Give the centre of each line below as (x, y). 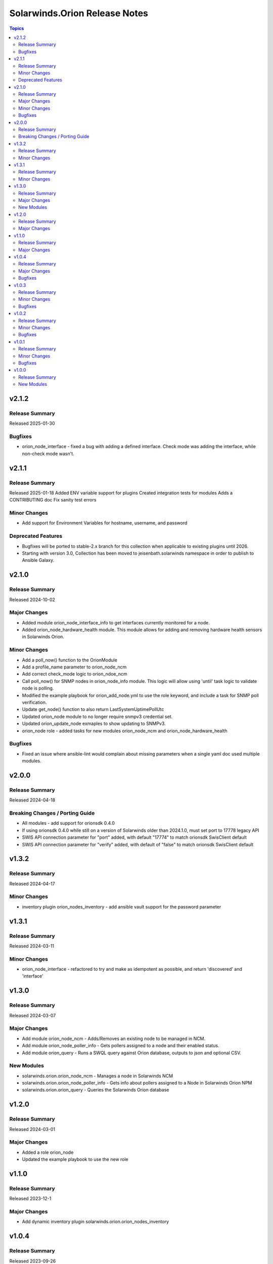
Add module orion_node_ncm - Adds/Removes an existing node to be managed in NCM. (114, 1039)
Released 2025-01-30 (32, 423)
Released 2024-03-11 (32, 946)
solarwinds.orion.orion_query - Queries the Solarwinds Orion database (96, 1090)
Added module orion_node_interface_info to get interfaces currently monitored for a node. (116, 622)
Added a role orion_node (48, 1152)
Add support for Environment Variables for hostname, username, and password (105, 523)
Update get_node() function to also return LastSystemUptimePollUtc (93, 709)
